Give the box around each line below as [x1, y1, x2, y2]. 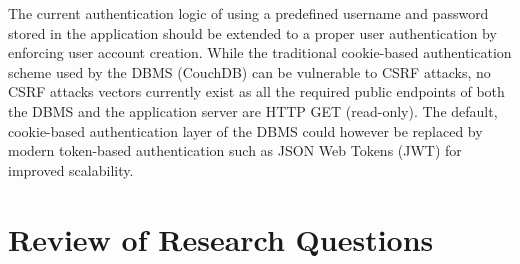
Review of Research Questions [8, 218, 434, 259]
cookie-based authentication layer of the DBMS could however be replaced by [8, 120, 483, 141]
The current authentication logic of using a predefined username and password [8, 3, 489, 23]
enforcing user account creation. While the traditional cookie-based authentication [8, 42, 512, 63]
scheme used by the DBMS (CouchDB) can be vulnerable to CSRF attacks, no [8, 61, 491, 82]
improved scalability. [8, 159, 134, 180]
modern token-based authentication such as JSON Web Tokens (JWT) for [8, 140, 462, 161]
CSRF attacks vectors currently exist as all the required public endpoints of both [8, 81, 505, 102]
